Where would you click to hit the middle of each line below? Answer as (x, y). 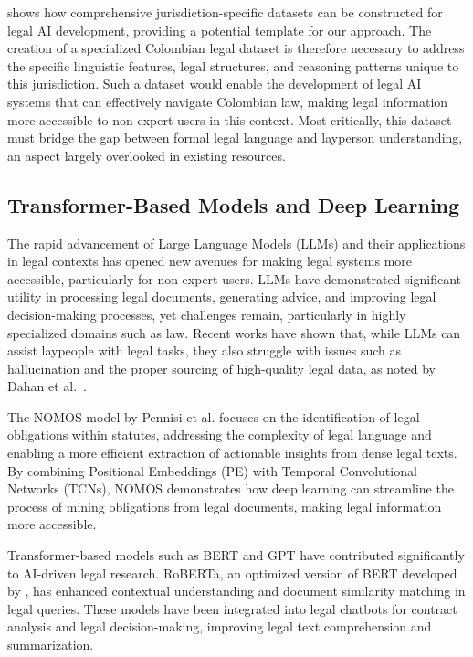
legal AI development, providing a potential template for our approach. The (220, 30)
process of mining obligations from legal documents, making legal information (225, 506)
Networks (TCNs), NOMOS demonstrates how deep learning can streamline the (231, 488)
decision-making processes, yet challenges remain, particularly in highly (207, 314)
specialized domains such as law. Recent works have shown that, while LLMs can (234, 332)
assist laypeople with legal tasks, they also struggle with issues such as (205, 350)
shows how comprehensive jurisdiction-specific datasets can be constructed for (225, 12)
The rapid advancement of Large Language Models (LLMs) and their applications (236, 243)
